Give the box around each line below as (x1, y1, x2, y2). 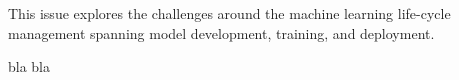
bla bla (8, 56, 51, 77)
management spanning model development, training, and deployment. (8, 22, 435, 43)
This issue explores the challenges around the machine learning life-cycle (8, 3, 451, 23)
